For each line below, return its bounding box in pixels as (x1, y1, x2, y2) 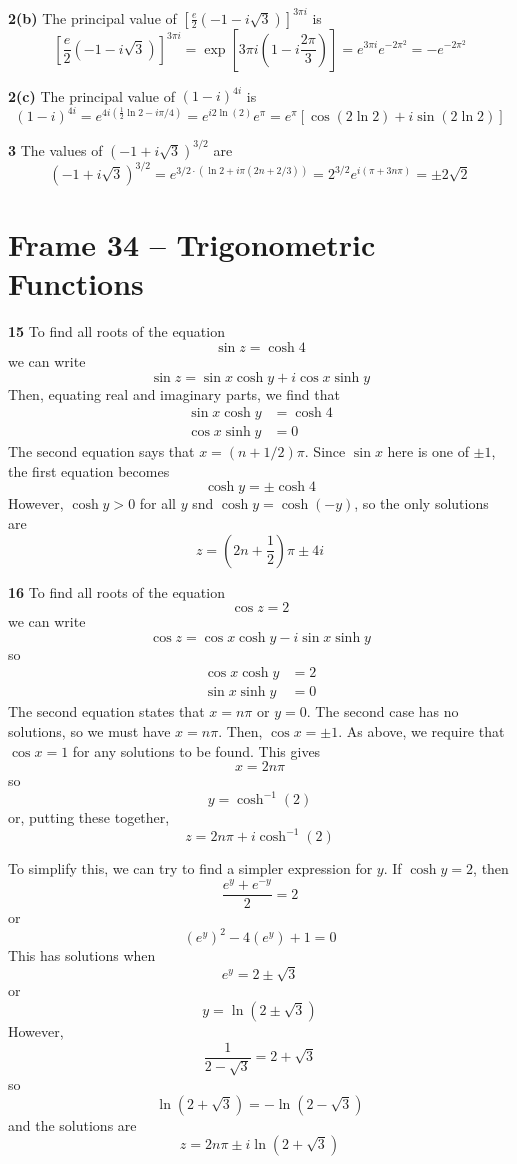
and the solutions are (8, 1114, 137, 1135)
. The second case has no (306, 701, 459, 722)
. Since (304, 441, 346, 462)
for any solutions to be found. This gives (72, 740, 321, 761)
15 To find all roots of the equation (8, 321, 225, 342)
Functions (8, 263, 144, 304)
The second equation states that (8, 701, 205, 722)
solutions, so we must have (8, 721, 171, 742)
